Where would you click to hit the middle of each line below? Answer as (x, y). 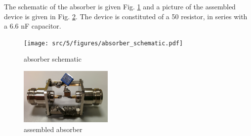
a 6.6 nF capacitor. (33, 26)
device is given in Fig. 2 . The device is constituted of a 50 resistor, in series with (126, 16)
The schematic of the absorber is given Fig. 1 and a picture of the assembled (120, 6)
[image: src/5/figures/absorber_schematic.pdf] (104, 43)
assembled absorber (53, 129)
